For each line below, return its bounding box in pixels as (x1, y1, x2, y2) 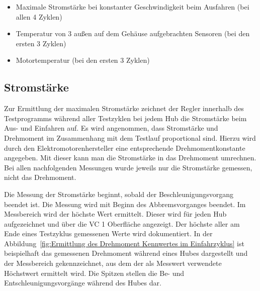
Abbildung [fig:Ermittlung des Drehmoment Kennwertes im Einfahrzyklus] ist (4, 238, 244, 248)
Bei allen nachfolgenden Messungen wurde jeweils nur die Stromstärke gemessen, (4, 162, 252, 172)
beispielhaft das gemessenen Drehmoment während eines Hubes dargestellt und (4, 248, 248, 258)
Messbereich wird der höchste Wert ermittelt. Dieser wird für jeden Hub (4, 209, 227, 219)
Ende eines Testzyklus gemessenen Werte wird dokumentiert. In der (4, 228, 213, 239)
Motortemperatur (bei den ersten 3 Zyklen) (16, 55, 150, 65)
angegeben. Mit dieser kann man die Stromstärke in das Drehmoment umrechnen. (4, 152, 256, 163)
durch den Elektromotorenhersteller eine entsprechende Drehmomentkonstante (4, 142, 245, 153)
